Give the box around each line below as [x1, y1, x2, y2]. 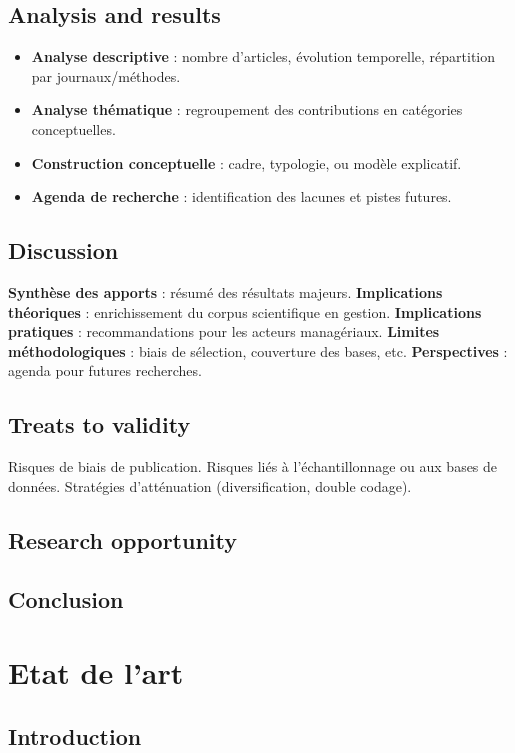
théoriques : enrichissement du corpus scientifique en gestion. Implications [8, 301, 482, 322]
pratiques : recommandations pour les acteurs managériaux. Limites [8, 321, 440, 342]
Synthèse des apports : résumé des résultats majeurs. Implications [8, 281, 443, 302]
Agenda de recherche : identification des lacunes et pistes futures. [31, 186, 452, 207]
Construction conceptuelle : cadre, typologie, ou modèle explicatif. [31, 152, 462, 173]
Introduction [8, 720, 142, 751]
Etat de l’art [8, 652, 184, 693]
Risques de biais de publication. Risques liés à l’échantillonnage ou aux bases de [8, 456, 498, 477]
